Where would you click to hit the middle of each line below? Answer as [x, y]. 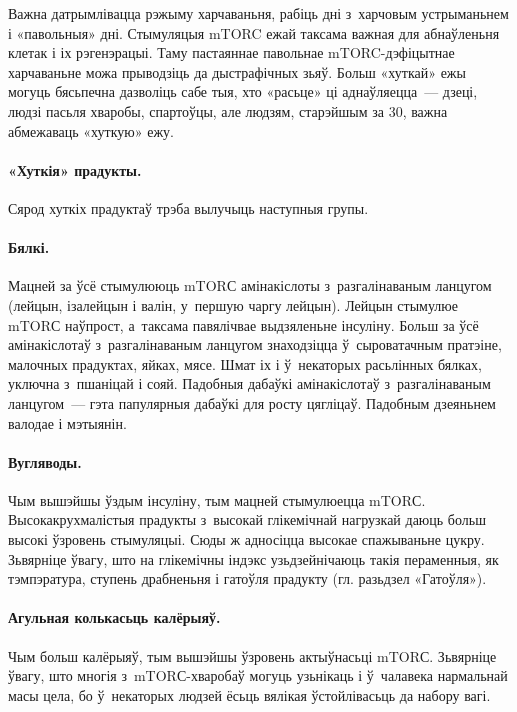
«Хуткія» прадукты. [75, 169]
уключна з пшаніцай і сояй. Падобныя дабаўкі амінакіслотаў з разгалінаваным [249, 383]
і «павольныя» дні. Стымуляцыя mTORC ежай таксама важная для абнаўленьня [254, 32]
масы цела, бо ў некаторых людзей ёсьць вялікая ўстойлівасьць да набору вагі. [249, 694]
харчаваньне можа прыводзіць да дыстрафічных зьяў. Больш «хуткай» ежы [237, 71]
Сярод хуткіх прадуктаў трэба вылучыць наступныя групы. [188, 207]
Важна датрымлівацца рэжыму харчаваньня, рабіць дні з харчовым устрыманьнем [258, 13]
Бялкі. [29, 247]
